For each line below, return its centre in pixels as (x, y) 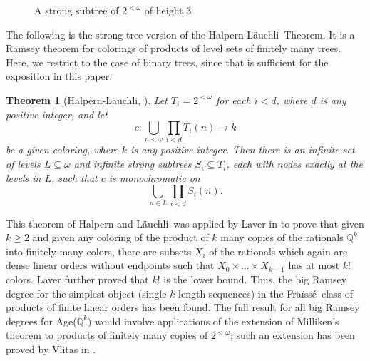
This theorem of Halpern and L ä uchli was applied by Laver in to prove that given (185, 223)
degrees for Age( (41, 321)
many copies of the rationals (282, 237)
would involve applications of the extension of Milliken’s (217, 321)
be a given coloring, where (62, 149)
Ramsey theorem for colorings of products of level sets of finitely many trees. (174, 48)
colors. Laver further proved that (77, 279)
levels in (24, 177)
